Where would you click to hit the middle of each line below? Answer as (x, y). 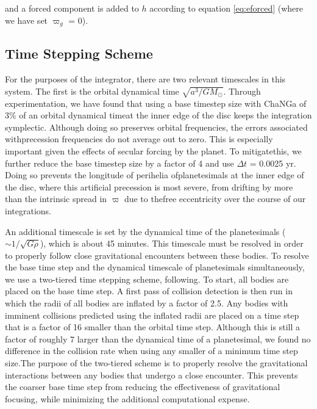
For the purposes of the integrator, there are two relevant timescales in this (145, 79)
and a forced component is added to (72, 8)
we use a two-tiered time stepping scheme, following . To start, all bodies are (147, 279)
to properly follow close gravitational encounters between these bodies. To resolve (157, 255)
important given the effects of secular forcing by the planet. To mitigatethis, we (153, 150)
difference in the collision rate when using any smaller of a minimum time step (151, 351)
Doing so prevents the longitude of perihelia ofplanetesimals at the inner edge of (155, 175)
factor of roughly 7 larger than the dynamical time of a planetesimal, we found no (158, 338)
